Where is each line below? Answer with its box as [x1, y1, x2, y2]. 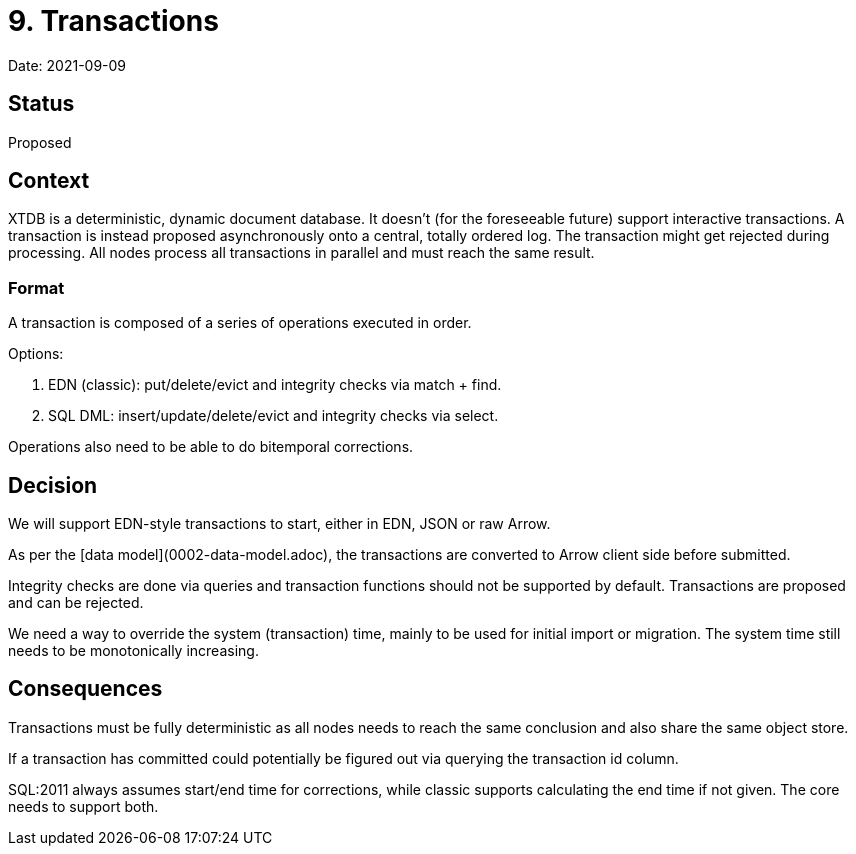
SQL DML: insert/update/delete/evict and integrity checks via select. [48, 407, 499, 425]
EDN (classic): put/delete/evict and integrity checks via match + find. [48, 376, 502, 394]
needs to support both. [8, 797, 159, 815]
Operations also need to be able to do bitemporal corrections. [8, 438, 414, 456]
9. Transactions [8, 4, 219, 38]
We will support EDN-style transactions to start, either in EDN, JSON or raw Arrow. [8, 515, 551, 533]
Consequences [8, 676, 163, 702]
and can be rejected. [8, 594, 144, 612]
